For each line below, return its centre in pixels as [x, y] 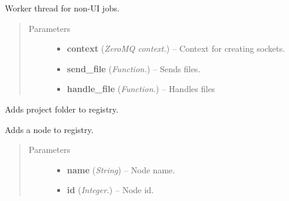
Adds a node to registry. [49, 129]
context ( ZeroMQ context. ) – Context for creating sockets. [176, 48]
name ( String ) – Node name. [121, 169]
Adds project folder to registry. [62, 109]
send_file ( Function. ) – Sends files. [134, 68]
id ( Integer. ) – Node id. [110, 190]
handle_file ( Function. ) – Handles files [141, 89]
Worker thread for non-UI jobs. [62, 8]
